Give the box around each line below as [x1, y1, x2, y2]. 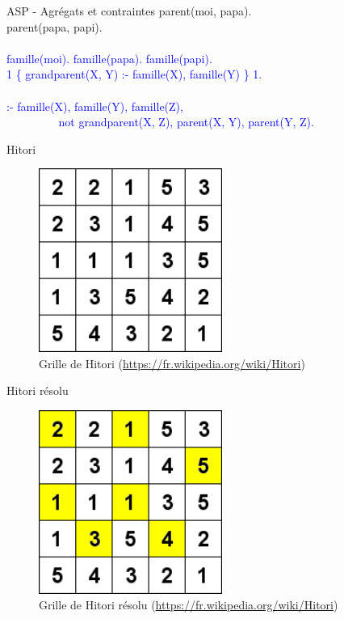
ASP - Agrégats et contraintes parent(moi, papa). [6, 2, 252, 19]
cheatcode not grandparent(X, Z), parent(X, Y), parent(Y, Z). [6, 113, 314, 130]
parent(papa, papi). [6, 18, 103, 35]
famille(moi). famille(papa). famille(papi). [6, 49, 212, 66]
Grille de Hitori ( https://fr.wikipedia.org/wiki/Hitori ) [39, 354, 305, 371]
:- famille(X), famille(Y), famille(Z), [6, 97, 183, 114]
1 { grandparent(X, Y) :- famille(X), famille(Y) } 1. [6, 66, 262, 83]
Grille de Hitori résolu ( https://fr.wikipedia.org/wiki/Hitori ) [39, 596, 338, 613]
